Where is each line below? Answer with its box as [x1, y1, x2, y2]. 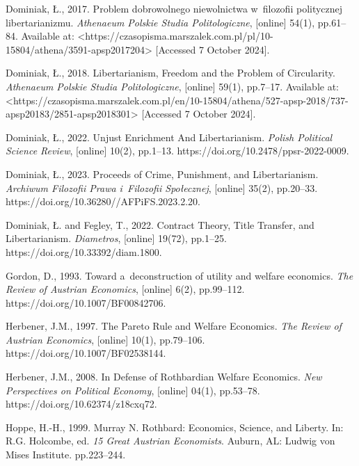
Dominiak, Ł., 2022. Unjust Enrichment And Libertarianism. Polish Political [6, 129, 333, 144]
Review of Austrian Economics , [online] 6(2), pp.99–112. [6, 282, 245, 296]
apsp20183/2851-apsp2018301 [6, 106, 131, 121]
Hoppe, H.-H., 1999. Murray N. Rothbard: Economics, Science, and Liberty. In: [6, 419, 344, 434]
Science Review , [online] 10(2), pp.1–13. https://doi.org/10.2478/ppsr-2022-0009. [6, 143, 349, 158]
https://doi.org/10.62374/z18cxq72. [6, 396, 157, 411]
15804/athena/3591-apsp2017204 [6, 42, 145, 56]
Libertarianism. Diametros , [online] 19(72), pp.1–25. [6, 231, 227, 246]
